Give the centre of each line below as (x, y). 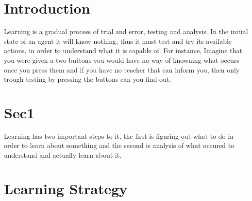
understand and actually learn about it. (63, 155)
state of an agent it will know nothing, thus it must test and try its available (118, 41)
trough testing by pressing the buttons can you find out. (88, 79)
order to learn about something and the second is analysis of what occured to (119, 145)
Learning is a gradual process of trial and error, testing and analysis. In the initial (126, 31)
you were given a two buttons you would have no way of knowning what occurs (122, 60)
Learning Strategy (66, 188)
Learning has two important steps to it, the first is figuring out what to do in (119, 136)
